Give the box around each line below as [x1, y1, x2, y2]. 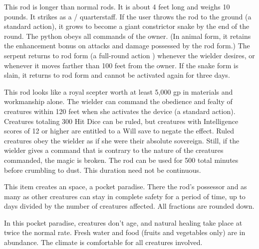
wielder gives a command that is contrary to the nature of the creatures [4, 145, 224, 155]
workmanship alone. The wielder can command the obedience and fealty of [4, 96, 233, 107]
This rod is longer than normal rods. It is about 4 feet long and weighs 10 [4, 1, 230, 11]
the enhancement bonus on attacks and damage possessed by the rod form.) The [4, 40, 250, 51]
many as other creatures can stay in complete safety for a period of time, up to [4, 191, 246, 201]
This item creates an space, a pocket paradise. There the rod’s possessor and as [4, 181, 247, 192]
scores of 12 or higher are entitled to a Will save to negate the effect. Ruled [4, 125, 234, 136]
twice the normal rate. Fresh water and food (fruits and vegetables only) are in [4, 227, 246, 238]
